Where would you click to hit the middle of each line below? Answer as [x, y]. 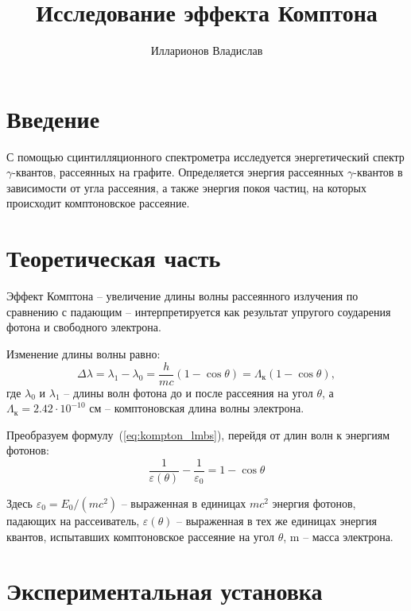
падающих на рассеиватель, [73, 521]
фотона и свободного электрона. [84, 327]
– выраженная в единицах [184, 503]
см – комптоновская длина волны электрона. [197, 408]
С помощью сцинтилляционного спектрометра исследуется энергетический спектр [205, 156]
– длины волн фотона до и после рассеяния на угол [188, 392]
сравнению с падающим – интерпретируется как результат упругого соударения [199, 311]
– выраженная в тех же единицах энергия [277, 521]
